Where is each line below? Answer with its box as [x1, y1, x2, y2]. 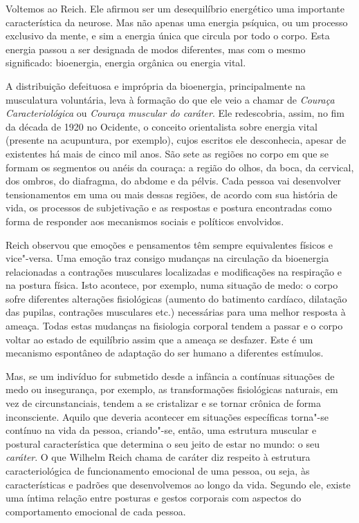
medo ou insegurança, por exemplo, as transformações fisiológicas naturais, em [6, 382, 338, 397]
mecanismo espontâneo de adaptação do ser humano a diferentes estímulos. [6, 345, 324, 360]
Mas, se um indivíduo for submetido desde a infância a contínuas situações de [6, 368, 335, 383]
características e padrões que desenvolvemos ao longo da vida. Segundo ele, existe [6, 477, 351, 491]
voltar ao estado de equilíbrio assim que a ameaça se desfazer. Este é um [6, 332, 313, 346]
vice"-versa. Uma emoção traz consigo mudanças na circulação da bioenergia [6, 251, 329, 265]
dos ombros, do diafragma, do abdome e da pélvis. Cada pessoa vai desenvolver [6, 173, 342, 188]
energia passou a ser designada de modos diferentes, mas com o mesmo [6, 41, 306, 56]
